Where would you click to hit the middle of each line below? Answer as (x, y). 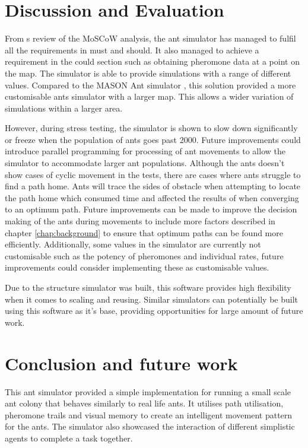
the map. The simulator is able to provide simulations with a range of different (148, 73)
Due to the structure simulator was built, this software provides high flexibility (148, 287)
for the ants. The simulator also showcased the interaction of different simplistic (150, 426)
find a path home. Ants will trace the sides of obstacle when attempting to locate (153, 186)
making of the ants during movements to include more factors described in (140, 221)
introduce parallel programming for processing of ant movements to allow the (145, 151)
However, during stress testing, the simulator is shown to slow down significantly (151, 128)
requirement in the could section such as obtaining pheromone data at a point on (152, 61)
